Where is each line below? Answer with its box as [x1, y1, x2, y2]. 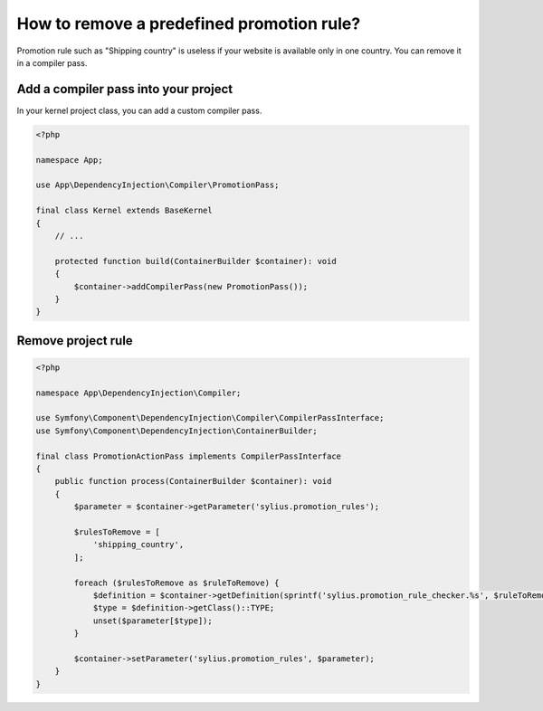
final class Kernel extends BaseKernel [35, 205, 213, 216]
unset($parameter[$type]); [92, 615, 213, 626]
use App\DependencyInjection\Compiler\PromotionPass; [35, 180, 280, 190]
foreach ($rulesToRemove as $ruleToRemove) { [73, 577, 280, 588]
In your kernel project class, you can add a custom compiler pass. [16, 105, 262, 116]
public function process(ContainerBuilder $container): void [54, 476, 332, 487]
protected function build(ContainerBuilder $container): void [54, 256, 337, 266]
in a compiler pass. [16, 57, 88, 68]
